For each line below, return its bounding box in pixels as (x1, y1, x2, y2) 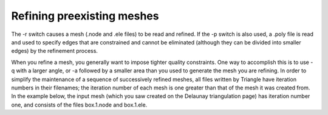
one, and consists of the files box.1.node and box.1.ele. (11, 101, 148, 108)
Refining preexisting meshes (11, 9, 159, 23)
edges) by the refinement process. (11, 47, 98, 55)
